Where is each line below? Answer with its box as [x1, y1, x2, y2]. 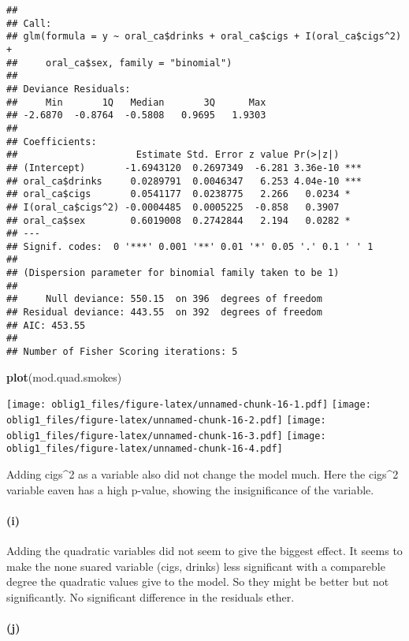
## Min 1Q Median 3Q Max [6, 96, 266, 108]
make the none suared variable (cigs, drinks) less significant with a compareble [6, 557, 385, 574]
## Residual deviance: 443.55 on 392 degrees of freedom [6, 307, 322, 319]
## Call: [6, 17, 52, 29]
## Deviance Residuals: [6, 83, 131, 95]
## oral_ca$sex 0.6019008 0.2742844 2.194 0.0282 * [6, 214, 351, 226]
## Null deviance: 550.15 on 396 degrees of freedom [6, 293, 322, 305]
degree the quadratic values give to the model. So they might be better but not [6, 573, 389, 590]
